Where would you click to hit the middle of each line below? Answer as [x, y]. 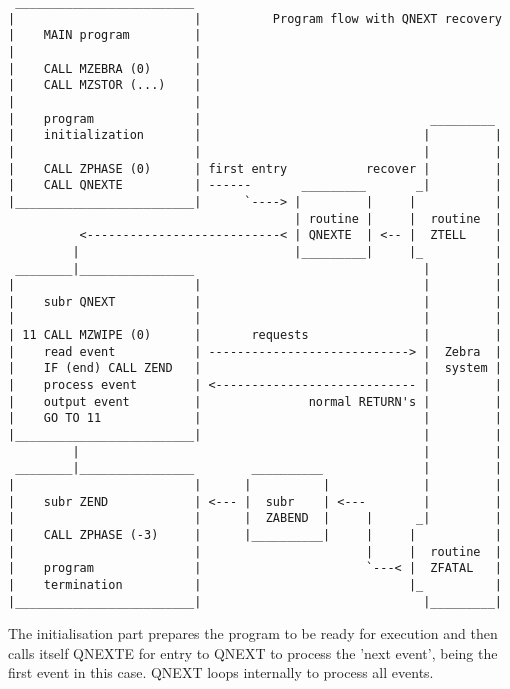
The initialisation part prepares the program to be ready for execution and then [253, 633]
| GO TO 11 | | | [255, 418]
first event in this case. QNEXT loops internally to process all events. [221, 672]
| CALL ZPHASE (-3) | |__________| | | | [255, 535]
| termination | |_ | [255, 584]
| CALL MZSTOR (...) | [105, 85]
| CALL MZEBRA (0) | [105, 68]
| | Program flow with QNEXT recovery [255, 18]
